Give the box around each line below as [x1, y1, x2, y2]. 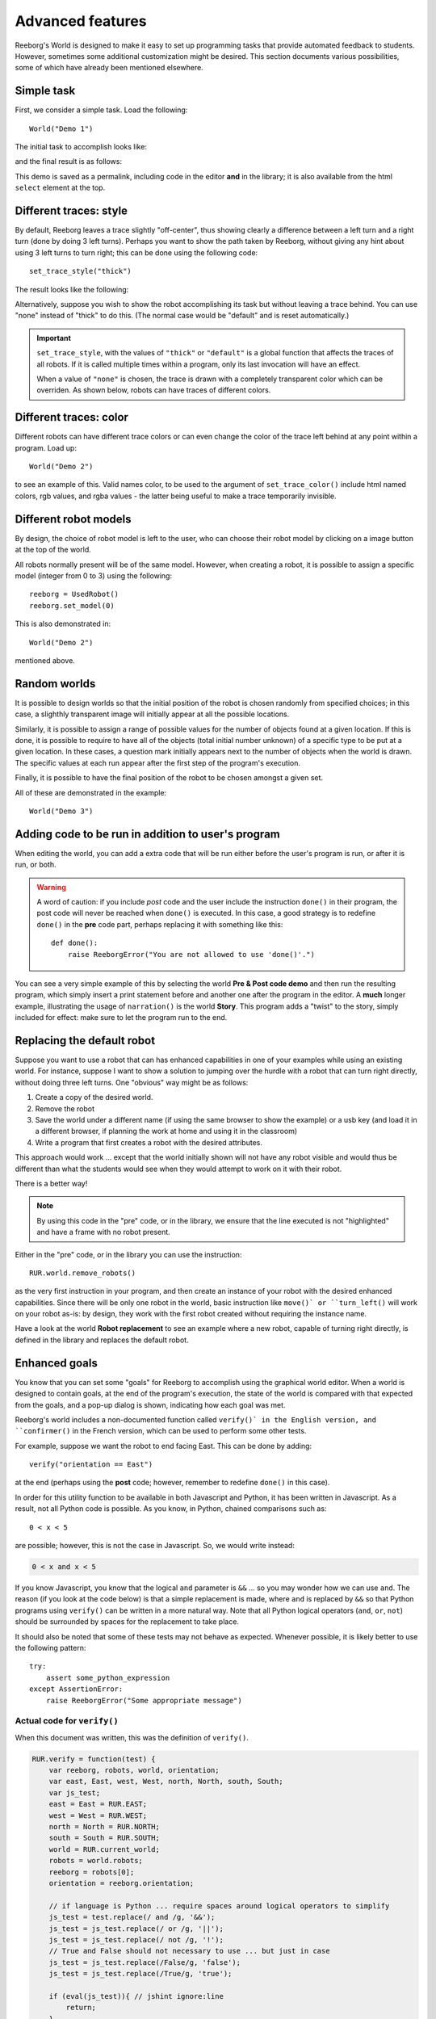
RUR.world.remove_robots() [29, 1268, 136, 1278]
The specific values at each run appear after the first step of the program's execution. [15, 758, 300, 767]
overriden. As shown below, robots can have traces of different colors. [36, 385, 271, 395]
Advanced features [15, 12, 147, 30]
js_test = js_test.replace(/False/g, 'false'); [48, 1958, 241, 1967]
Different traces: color [15, 410, 129, 424]
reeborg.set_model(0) [29, 601, 115, 610]
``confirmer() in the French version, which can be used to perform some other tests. [15, 1426, 307, 1436]
